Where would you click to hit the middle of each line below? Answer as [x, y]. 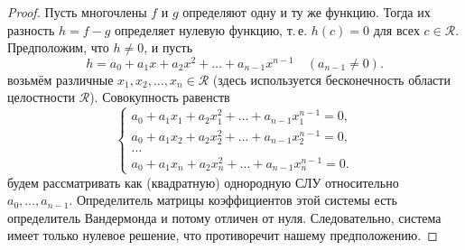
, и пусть [168, 47]
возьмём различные [60, 79]
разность [31, 29]
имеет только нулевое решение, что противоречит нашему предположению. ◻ [223, 235]
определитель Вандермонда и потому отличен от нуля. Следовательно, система [224, 217]
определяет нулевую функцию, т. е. [211, 29]
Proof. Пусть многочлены [77, 12]
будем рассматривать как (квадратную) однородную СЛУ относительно [203, 182]
